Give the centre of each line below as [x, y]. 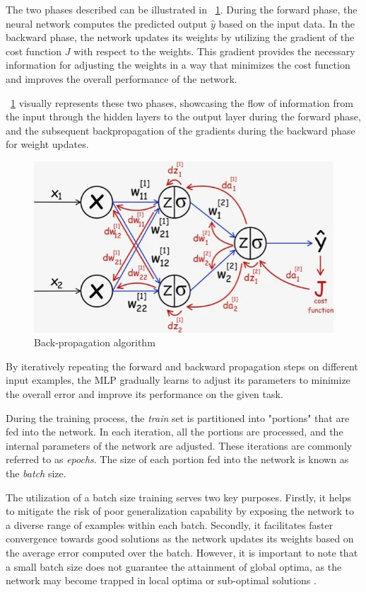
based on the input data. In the [287, 23]
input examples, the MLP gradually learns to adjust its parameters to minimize [178, 380]
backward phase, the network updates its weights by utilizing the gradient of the [180, 37]
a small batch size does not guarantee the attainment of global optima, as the [174, 566]
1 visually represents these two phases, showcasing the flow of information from [182, 102]
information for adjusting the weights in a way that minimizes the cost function [178, 65]
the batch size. [36, 473]
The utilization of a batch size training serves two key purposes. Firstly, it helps [178, 497]
